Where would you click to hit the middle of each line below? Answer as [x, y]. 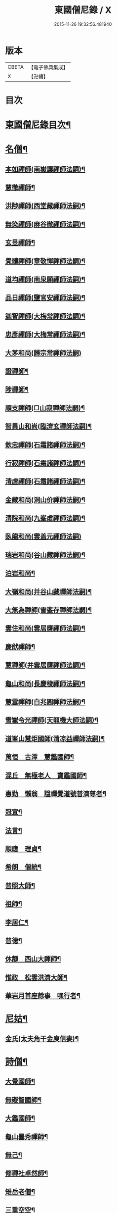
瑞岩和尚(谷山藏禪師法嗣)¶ [45, 555]
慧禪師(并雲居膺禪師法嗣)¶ [45, 665]
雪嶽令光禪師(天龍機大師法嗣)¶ [52, 720]
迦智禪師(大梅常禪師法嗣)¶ [45, 316]
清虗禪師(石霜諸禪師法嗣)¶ [45, 481]
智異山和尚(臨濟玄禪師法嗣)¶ [49, 426]
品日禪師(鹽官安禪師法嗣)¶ [45, 298]
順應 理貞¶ [23, 849]
